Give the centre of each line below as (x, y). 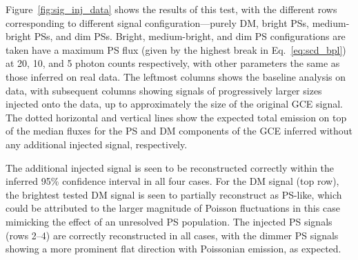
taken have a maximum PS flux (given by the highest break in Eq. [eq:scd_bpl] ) (176, 49)
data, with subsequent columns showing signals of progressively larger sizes (164, 90)
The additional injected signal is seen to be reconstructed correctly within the (170, 167)
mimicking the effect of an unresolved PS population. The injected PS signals (169, 221)
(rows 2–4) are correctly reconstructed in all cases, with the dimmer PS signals (172, 235)
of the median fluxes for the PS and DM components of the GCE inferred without (179, 131)
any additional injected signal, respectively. (97, 144)
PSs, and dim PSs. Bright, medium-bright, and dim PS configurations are (190, 36)
